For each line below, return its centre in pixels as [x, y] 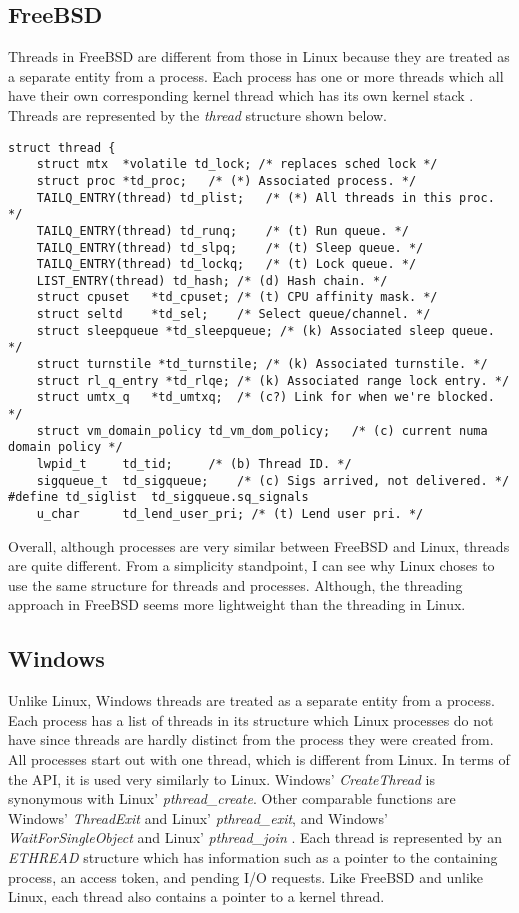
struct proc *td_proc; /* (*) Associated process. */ [226, 180]
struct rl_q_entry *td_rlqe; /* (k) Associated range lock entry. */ [273, 380]
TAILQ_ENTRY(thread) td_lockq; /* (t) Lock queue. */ [226, 264]
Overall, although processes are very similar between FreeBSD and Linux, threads [259, 545]
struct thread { [62, 147]
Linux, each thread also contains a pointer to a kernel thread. [196, 896]
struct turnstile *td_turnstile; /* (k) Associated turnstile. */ [262, 364]
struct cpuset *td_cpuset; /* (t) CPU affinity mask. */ [237, 297]
